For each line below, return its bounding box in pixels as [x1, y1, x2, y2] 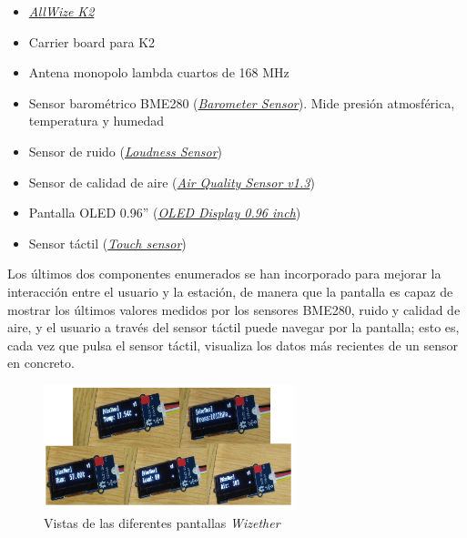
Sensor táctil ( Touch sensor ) [28, 233, 187, 252]
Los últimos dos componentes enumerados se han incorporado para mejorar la [7, 264, 442, 283]
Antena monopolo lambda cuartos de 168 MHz [28, 63, 289, 82]
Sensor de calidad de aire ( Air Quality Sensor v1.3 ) [28, 172, 315, 191]
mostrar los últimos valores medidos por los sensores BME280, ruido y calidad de [7, 299, 461, 319]
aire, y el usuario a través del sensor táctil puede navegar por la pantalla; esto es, [7, 318, 460, 337]
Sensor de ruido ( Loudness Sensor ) [28, 141, 223, 160]
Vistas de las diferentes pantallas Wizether [44, 513, 280, 532]
